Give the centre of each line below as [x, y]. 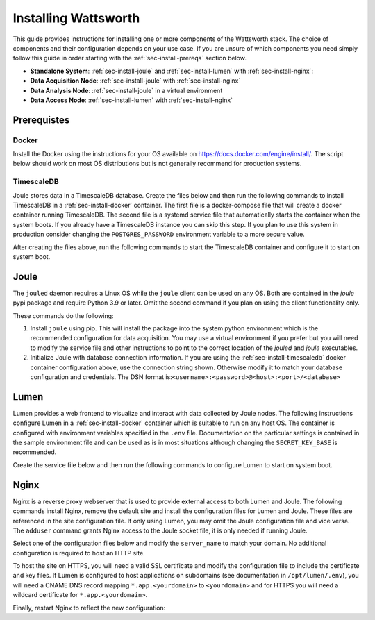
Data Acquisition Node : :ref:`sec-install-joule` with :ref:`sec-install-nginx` [135, 81]
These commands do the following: [63, 315]
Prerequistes [41, 120]
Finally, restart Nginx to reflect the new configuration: [89, 608]
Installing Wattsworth [76, 18]
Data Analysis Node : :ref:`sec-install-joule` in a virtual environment [126, 90]
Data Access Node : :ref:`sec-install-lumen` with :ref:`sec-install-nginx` [131, 100]
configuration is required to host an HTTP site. [79, 553]
